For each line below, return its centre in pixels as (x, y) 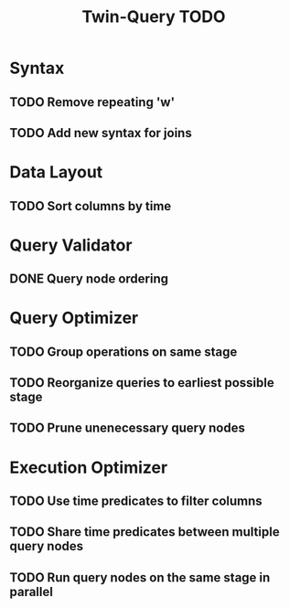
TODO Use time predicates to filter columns (136, 501)
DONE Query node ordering (89, 279)
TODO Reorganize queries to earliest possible (142, 383)
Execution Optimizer (89, 467)
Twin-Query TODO (154, 17)
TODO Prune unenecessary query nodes (127, 428)
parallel (31, 592)
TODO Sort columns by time (91, 206)
